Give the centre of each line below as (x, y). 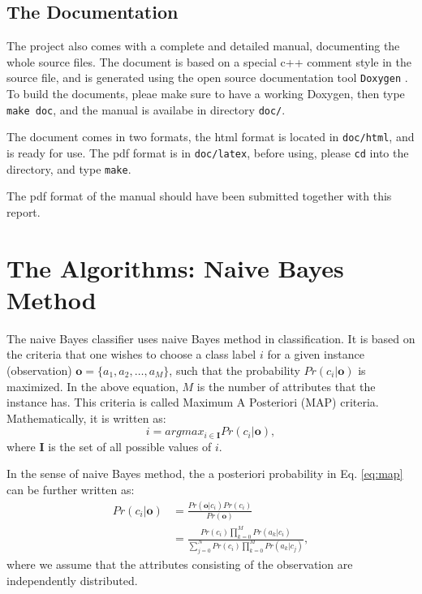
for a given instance (316, 354)
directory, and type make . (69, 168)
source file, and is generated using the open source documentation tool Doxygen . (207, 77)
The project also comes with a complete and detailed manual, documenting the (203, 46)
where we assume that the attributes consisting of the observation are (180, 564)
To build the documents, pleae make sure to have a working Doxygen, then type (206, 94)
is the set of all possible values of (130, 446)
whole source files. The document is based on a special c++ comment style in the (209, 61)
